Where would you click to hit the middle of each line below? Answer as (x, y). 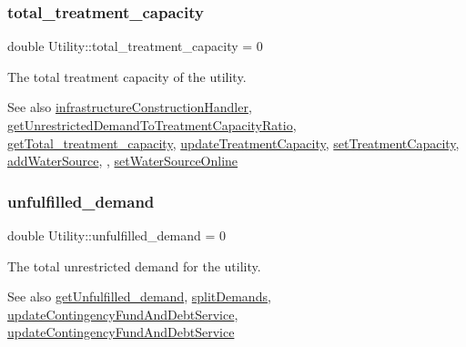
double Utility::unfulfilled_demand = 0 (117, 235)
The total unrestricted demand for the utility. (134, 265)
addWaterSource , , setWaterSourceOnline (123, 161)
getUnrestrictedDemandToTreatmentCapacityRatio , (152, 125)
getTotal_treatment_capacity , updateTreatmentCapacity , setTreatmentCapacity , (233, 143)
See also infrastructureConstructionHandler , (130, 107)
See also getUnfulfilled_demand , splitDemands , (139, 296)
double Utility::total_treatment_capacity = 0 (135, 46)
